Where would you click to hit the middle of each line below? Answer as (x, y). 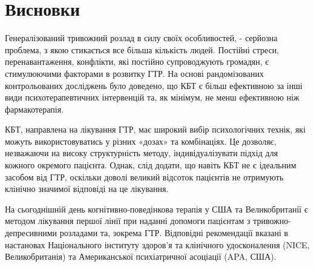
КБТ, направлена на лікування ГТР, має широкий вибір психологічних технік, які (155, 129)
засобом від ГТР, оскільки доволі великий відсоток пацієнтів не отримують (144, 176)
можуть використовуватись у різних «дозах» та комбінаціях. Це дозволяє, (141, 141)
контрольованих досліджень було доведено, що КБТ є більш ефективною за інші (154, 85)
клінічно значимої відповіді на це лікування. (87, 189)
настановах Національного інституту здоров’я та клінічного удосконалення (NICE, (157, 244)
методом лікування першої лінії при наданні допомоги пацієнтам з (128, 221)
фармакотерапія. (34, 109)
